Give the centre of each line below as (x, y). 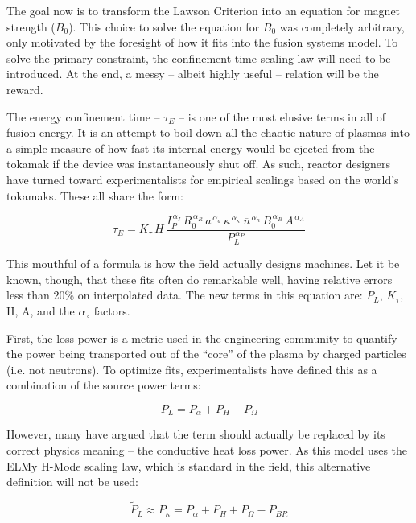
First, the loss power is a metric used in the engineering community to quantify (202, 338)
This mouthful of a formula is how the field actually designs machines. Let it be (203, 264)
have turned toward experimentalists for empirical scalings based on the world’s (203, 179)
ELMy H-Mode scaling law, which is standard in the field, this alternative (189, 465)
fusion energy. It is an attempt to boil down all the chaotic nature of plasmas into (208, 132)
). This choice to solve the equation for (164, 26)
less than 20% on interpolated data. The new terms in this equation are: (185, 295)
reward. (25, 89)
